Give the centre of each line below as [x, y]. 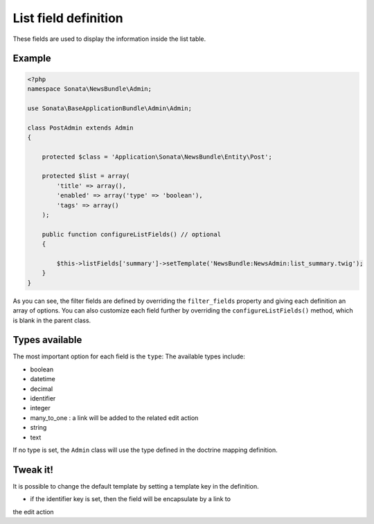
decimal [42, 389]
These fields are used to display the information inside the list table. [109, 39]
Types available [47, 340]
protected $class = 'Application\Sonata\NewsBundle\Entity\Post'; [157, 157]
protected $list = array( [86, 176]
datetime [43, 379]
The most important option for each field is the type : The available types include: [129, 356]
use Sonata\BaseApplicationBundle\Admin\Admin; [109, 108]
